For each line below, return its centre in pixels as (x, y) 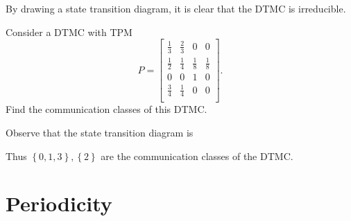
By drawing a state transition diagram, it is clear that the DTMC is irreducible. (176, 8)
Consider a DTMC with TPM (69, 32)
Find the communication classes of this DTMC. (106, 109)
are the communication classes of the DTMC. (197, 156)
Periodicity (59, 203)
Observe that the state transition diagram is (100, 132)
